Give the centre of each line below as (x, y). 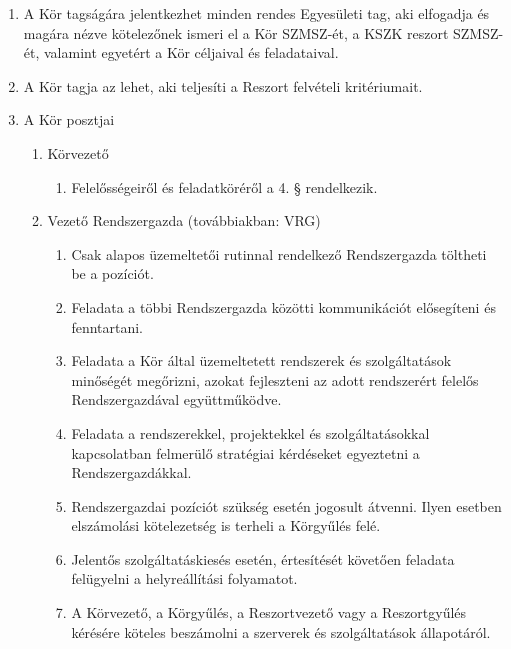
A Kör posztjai (69, 119)
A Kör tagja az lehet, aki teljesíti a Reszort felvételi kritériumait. (223, 85)
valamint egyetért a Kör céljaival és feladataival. (191, 52)
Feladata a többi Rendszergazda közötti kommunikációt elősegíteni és (283, 306)
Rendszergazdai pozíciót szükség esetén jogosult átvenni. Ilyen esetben (286, 505)
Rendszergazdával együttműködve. (176, 399)
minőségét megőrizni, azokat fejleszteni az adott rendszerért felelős (275, 379)
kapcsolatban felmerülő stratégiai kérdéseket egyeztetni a (245, 452)
